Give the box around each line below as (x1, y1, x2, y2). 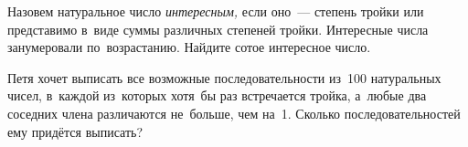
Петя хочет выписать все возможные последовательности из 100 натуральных (7, 68, 441, 87)
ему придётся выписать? (7, 121, 144, 141)
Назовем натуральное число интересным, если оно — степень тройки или (7, 2, 424, 20)
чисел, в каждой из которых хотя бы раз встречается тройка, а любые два (7, 86, 427, 105)
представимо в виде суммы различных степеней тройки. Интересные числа (7, 19, 429, 38)
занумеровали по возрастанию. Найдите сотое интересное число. (7, 37, 371, 57)
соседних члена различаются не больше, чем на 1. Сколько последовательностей (7, 103, 461, 122)
